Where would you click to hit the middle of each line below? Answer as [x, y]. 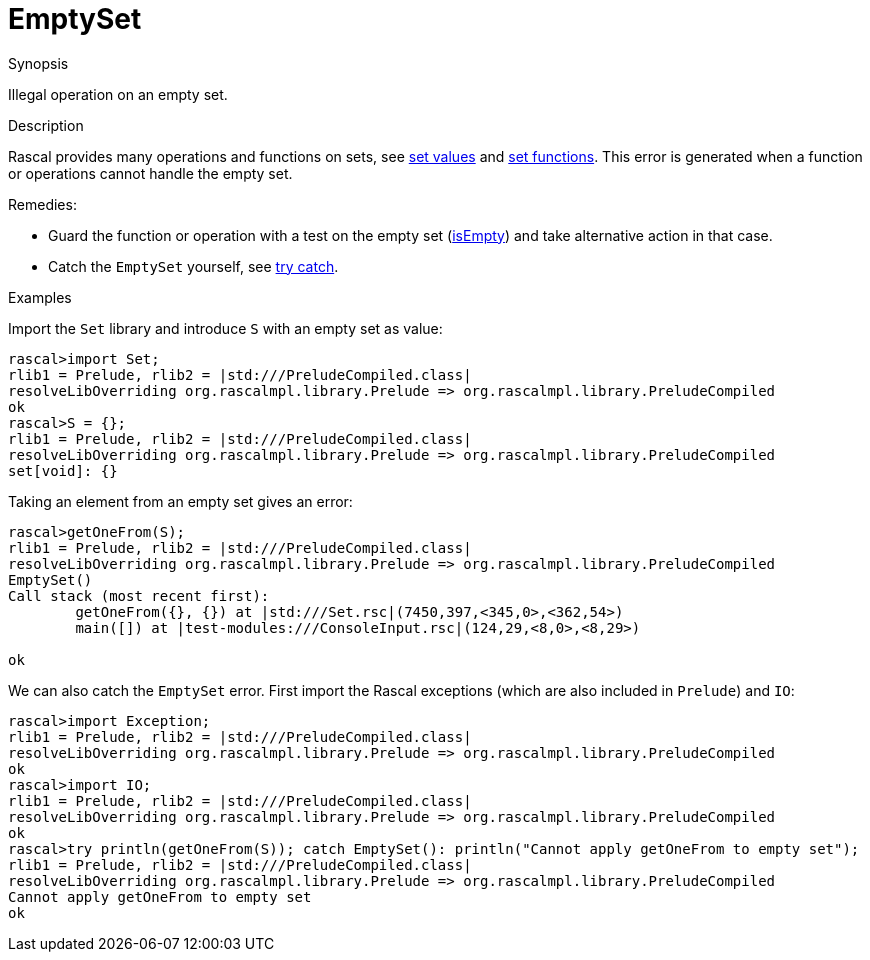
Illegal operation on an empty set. [118, 94]
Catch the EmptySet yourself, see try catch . [193, 266]
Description [46, 125]
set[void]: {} [63, 470]
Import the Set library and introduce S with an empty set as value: [225, 328]
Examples [40, 297]
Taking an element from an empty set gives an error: [180, 501]
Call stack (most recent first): [139, 595]
